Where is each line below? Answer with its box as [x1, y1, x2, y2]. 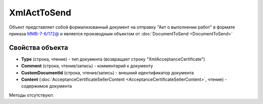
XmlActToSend [9, 7, 72, 18]
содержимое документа [21, 83, 72, 89]
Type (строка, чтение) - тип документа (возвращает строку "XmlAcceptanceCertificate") [21, 56, 206, 62]
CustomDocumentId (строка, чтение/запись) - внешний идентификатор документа [21, 70, 194, 75]
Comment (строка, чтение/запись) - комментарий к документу [21, 63, 153, 69]
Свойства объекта [9, 44, 68, 52]
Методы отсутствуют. [9, 92, 55, 98]
